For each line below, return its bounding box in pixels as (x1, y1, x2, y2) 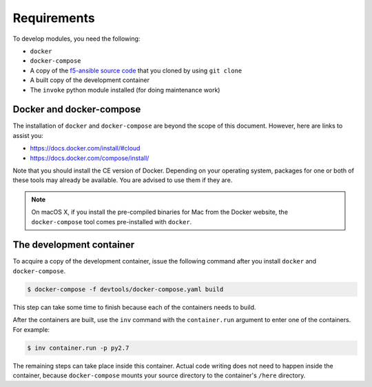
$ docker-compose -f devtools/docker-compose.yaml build (27, 285, 224, 293)
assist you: (12, 131, 44, 139)
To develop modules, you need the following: (12, 34, 141, 43)
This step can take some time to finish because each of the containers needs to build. (12, 303, 256, 311)
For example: (12, 325, 50, 334)
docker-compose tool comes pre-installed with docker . (31, 217, 192, 226)
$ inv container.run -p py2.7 (27, 344, 130, 352)
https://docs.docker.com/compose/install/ (30, 154, 149, 162)
